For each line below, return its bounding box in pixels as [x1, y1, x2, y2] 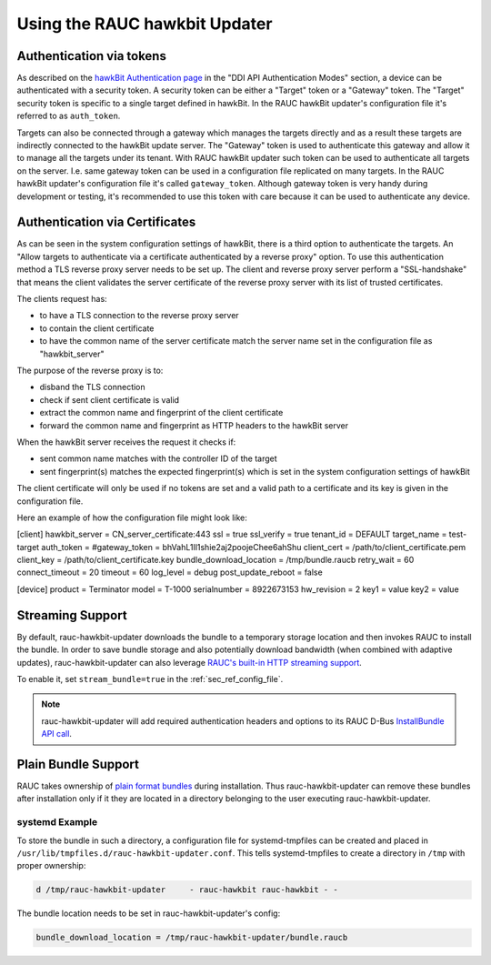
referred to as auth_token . [16, 110, 121, 122]
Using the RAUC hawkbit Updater [16, 14, 273, 34]
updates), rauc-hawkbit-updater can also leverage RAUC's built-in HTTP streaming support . [16, 657, 363, 668]
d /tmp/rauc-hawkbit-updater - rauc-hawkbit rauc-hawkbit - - [35, 885, 338, 895]
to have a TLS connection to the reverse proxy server [39, 310, 240, 321]
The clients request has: [16, 294, 108, 305]
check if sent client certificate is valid [39, 394, 180, 405]
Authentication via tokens [16, 48, 167, 64]
